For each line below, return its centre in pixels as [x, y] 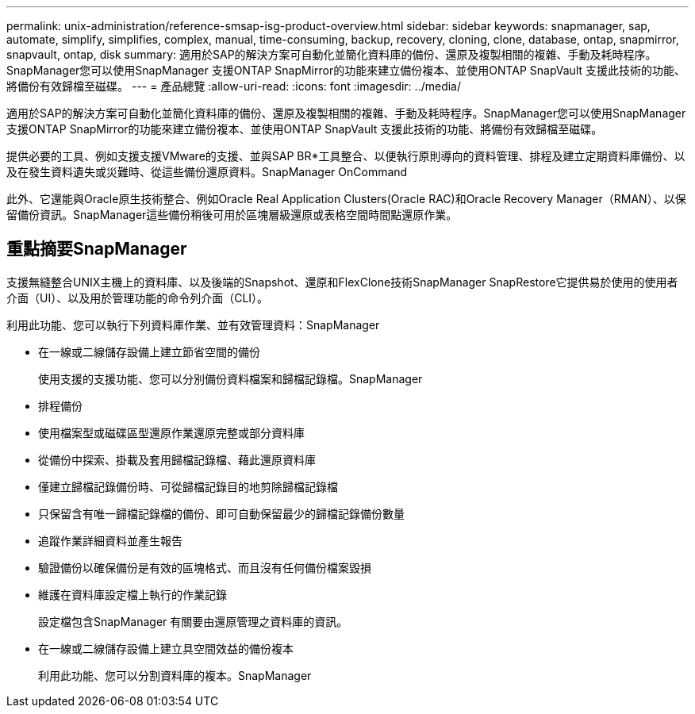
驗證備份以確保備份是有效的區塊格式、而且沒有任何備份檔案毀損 [205, 567]
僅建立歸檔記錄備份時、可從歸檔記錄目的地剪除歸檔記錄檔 [188, 486]
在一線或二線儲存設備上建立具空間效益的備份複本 [166, 648]
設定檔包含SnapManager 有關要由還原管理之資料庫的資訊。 [193, 621]
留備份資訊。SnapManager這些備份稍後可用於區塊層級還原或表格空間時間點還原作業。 [232, 215]
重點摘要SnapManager [97, 249]
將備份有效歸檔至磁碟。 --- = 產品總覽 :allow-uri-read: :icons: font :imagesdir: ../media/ [234, 86]
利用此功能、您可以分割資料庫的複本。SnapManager [175, 675]
